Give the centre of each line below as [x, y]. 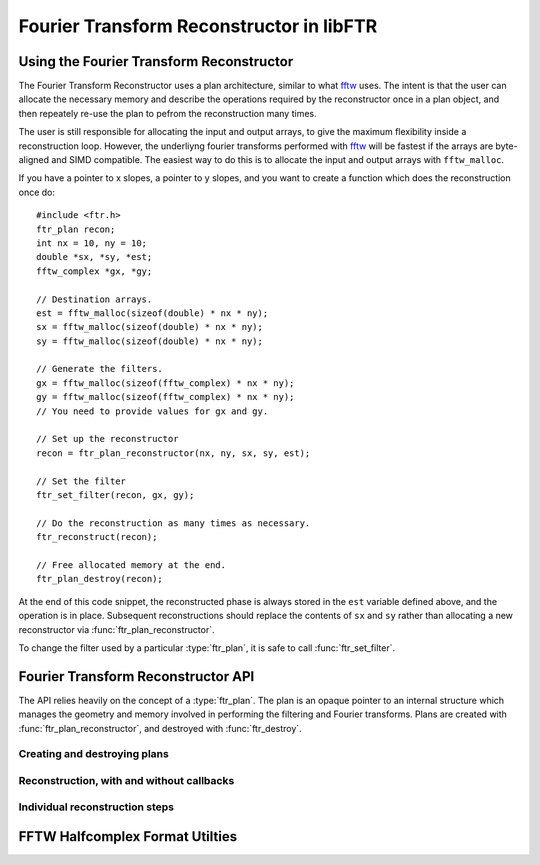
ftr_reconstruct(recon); [97, 537]
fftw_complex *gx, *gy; [94, 271]
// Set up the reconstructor [107, 439]
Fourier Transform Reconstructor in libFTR [198, 26]
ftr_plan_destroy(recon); [100, 579]
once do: [36, 192]
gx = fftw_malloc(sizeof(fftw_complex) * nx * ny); [165, 383]
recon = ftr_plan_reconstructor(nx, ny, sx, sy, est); [173, 453]
